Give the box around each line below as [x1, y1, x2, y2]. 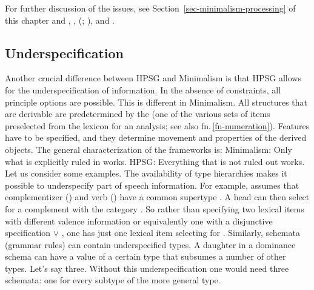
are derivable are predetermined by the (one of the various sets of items [5, 107, 270, 120]
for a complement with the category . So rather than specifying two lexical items [5, 202, 304, 215]
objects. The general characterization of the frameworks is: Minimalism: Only [5, 143, 292, 155]
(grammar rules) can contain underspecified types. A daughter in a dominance [5, 238, 296, 251]
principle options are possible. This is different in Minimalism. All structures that [5, 95, 307, 108]
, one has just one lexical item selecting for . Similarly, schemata [61, 226, 300, 239]
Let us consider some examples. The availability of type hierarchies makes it [5, 167, 287, 180]
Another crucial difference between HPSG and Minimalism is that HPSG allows [5, 72, 301, 84]
